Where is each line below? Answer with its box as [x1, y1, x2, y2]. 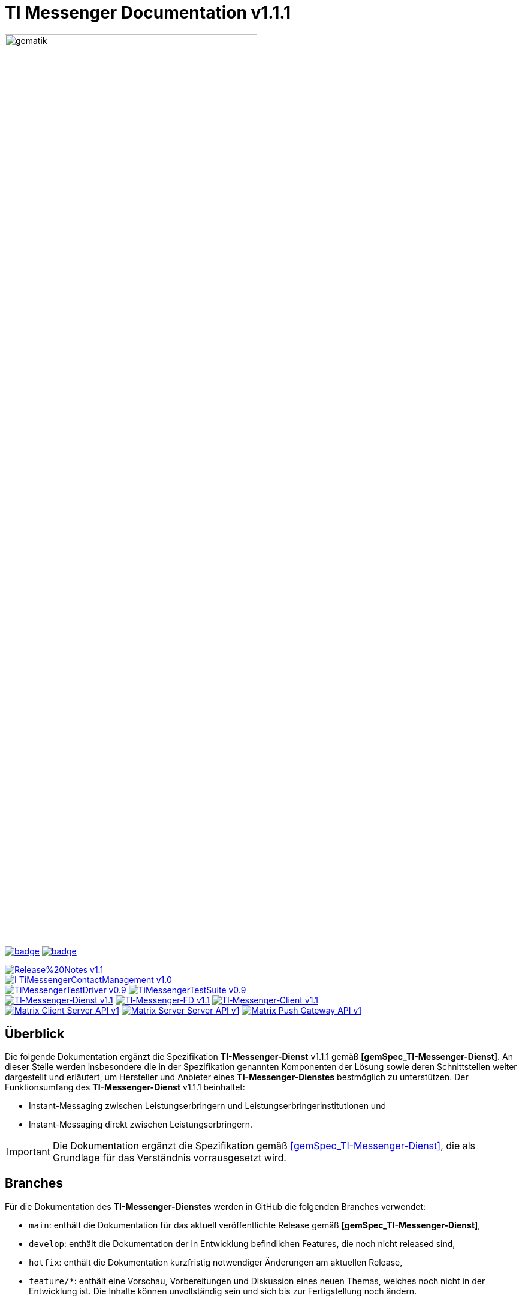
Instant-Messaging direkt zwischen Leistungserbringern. [29, 1119, 252, 1129]
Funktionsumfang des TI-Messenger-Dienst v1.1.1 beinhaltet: [5, 1081, 245, 1092]
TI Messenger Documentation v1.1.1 [5, 2, 291, 23]
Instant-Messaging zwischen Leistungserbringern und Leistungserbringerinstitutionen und [29, 1100, 386, 1111]
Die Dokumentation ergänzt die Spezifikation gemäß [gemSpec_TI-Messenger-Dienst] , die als [52, 1139, 476, 1152]
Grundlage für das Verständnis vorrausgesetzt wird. [52, 1151, 286, 1164]
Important [7, 1145, 50, 1158]
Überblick [5, 1026, 65, 1041]
